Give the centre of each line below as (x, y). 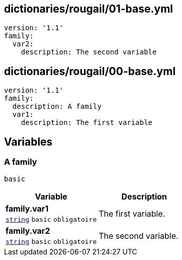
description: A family (57, 107)
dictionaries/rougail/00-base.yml (90, 71)
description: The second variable (89, 52)
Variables (28, 142)
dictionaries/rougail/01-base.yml (89, 9)
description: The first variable (87, 123)
